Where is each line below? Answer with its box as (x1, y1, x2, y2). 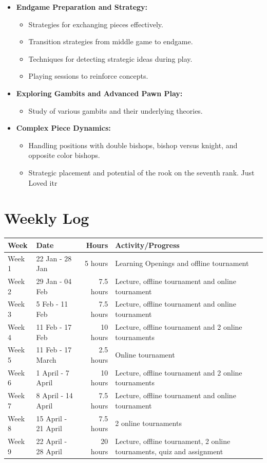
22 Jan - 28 (36, 253, 72, 263)
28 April (36, 446, 62, 456)
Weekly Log (4, 207, 89, 228)
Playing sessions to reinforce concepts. (28, 70, 148, 81)
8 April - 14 (36, 390, 73, 401)
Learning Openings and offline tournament (115, 258, 249, 269)
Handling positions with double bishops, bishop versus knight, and (28, 139, 238, 150)
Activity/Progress (115, 239, 180, 250)
